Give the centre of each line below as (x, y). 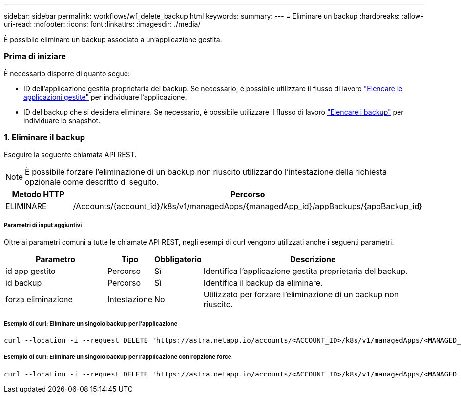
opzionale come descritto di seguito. (92, 181)
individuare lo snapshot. (62, 120)
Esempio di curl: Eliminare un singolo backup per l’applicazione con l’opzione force (118, 357)
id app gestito (31, 271)
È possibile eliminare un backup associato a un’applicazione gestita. (113, 39)
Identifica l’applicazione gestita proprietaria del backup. (305, 271)
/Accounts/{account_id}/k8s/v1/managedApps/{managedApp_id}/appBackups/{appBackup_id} (248, 206)
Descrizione (313, 260)
